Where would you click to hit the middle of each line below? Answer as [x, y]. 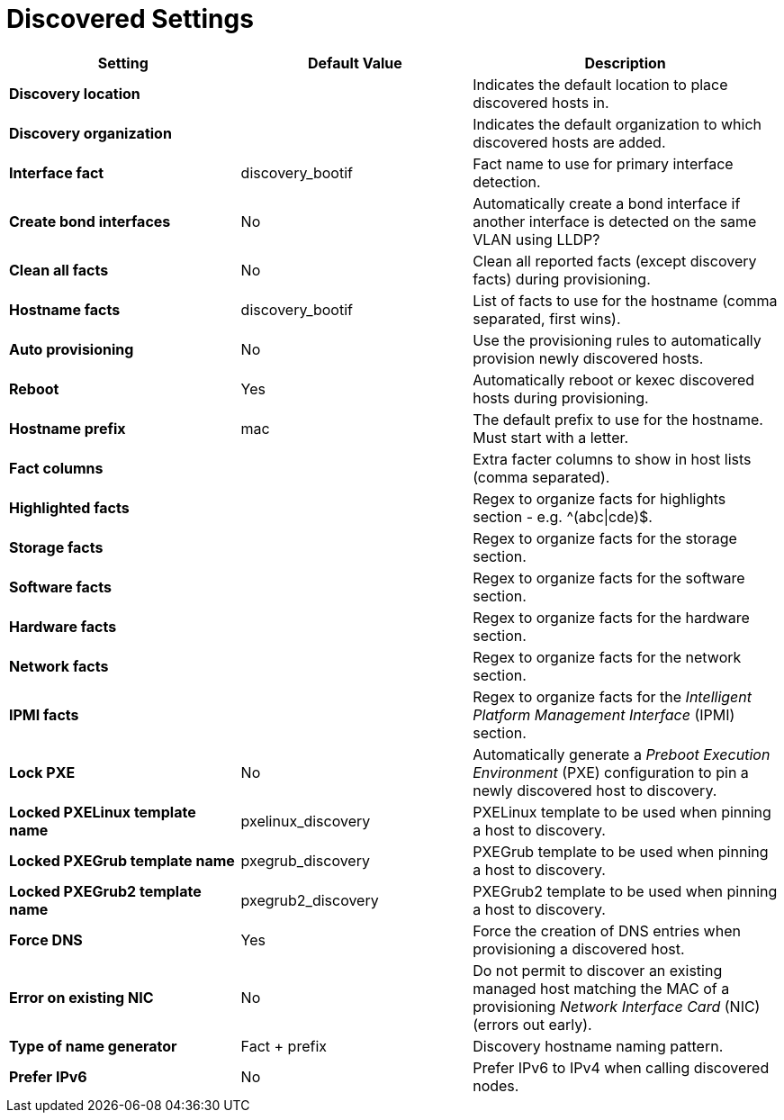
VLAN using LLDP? [536, 239]
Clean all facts [59, 270]
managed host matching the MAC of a [601, 988]
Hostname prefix [68, 428]
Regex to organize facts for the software [609, 578]
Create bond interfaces [90, 221]
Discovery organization [90, 133]
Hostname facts [65, 309]
